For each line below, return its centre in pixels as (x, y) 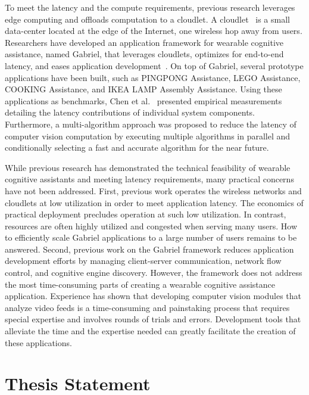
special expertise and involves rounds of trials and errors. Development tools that (153, 319)
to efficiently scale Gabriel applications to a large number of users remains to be (151, 237)
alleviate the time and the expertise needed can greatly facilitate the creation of (150, 331)
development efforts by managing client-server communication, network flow (143, 261)
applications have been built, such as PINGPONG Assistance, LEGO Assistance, (153, 77)
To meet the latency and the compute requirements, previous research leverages (150, 7)
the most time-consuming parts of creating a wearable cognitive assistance (140, 284)
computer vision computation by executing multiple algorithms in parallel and (148, 136)
